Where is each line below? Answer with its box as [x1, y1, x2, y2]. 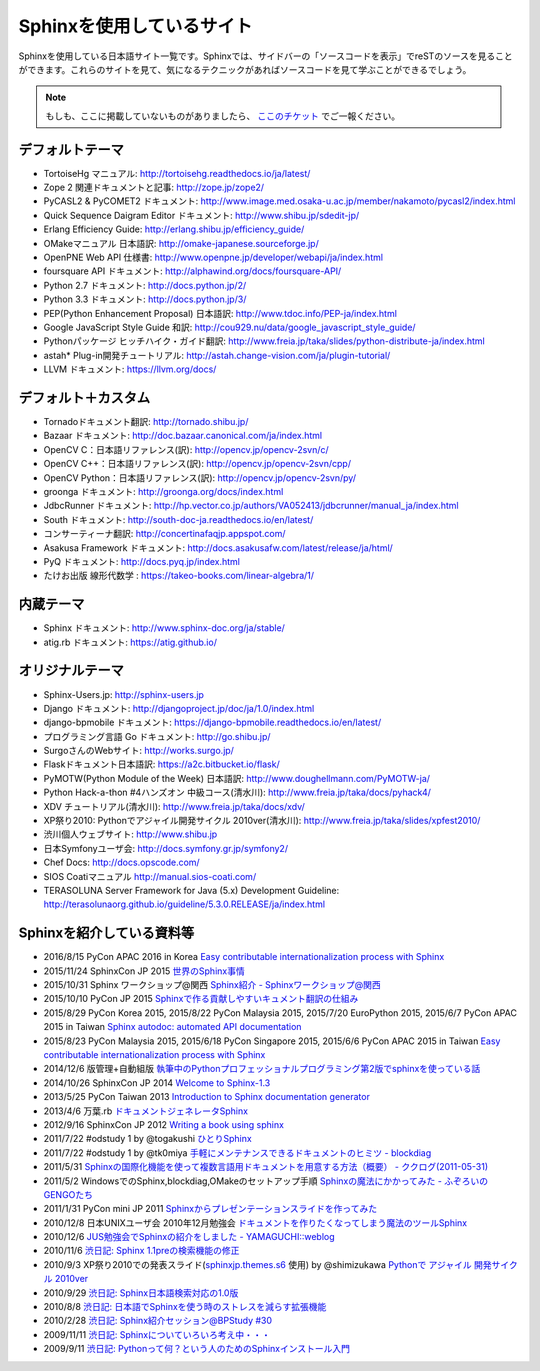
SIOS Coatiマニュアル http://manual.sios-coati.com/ [43, 870, 257, 882]
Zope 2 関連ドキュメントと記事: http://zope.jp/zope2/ [43, 181, 265, 194]
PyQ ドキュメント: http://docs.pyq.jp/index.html [43, 555, 240, 567]
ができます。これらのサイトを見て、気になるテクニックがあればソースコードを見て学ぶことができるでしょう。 [18, 63, 472, 75]
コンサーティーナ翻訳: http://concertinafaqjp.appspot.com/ [43, 528, 286, 540]
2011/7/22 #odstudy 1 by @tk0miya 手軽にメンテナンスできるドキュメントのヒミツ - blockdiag [43, 1146, 432, 1159]
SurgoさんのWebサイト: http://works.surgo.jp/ [43, 745, 235, 757]
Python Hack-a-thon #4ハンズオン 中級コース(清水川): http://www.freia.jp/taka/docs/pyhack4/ [43, 786, 432, 799]
